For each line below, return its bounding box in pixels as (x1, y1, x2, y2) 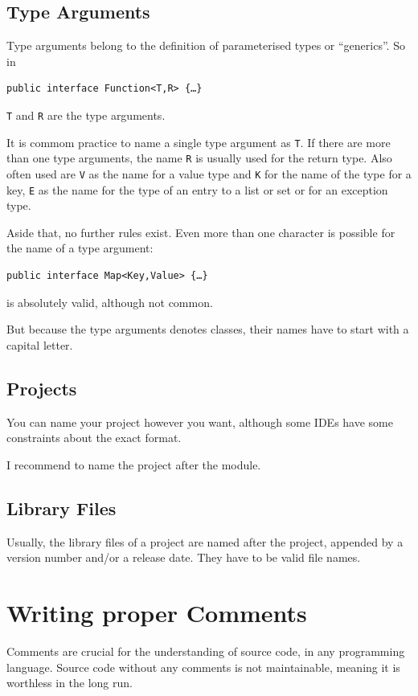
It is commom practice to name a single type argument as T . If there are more (6, 133, 391, 150)
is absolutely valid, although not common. (6, 293, 213, 310)
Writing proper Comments (6, 596, 307, 628)
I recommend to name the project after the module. (6, 456, 261, 473)
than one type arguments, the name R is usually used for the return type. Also (6, 149, 392, 166)
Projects (6, 375, 77, 400)
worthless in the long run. (6, 674, 133, 691)
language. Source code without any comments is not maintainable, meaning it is (6, 658, 400, 675)
